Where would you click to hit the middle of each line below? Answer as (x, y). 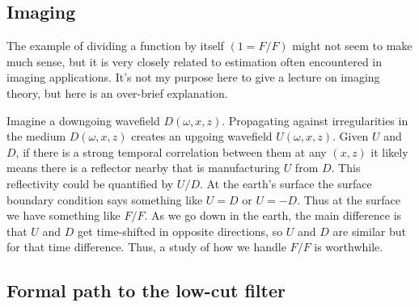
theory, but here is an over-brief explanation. (117, 93)
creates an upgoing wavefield (202, 136)
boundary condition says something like (105, 199)
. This (346, 168)
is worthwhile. (349, 247)
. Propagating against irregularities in (315, 120)
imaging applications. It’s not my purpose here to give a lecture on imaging (193, 77)
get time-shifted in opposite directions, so (180, 231)
